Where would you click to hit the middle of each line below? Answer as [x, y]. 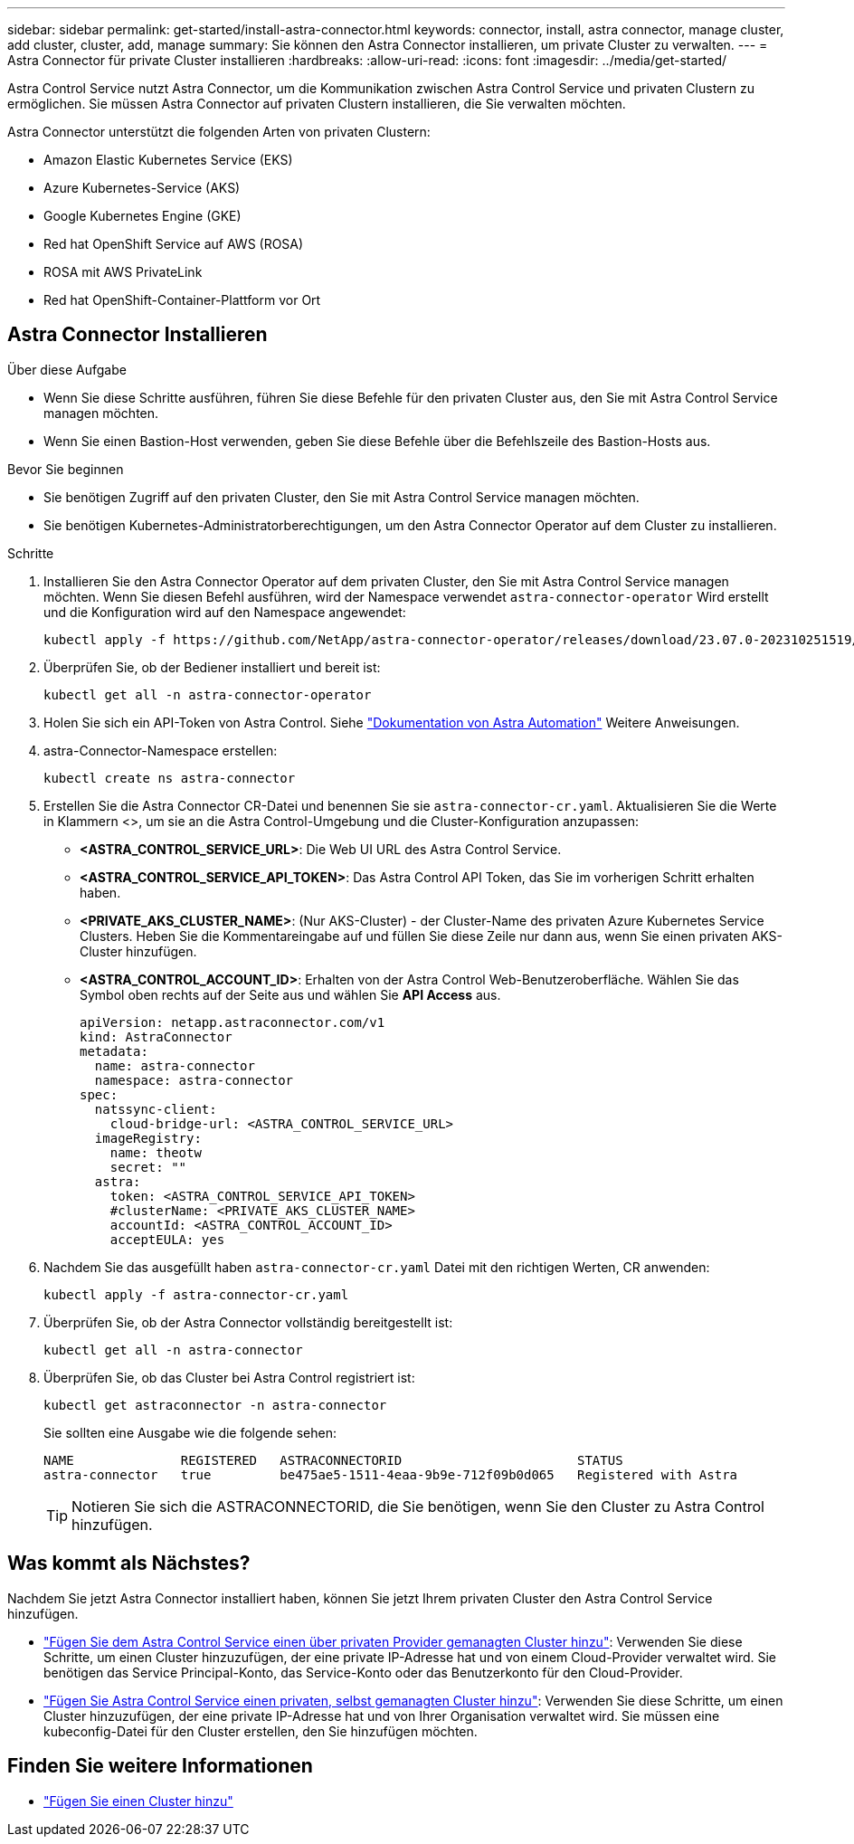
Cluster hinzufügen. [138, 951]
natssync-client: [156, 1109]
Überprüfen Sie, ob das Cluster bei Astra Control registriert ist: [229, 1377]
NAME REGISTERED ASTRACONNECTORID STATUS [333, 1460]
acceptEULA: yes [167, 1239]
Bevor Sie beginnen [66, 469]
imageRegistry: [148, 1138]
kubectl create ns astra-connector [170, 778]
